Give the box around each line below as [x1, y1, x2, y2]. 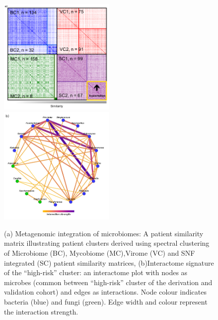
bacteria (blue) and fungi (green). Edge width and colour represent [4, 297, 208, 307]
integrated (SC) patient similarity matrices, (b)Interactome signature [4, 257, 214, 268]
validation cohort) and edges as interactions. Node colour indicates [4, 287, 207, 297]
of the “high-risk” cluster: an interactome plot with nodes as [4, 267, 188, 278]
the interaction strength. [4, 306, 78, 317]
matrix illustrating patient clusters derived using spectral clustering [4, 238, 210, 248]
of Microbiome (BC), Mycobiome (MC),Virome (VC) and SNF [4, 248, 195, 258]
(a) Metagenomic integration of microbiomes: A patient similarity [4, 228, 204, 238]
